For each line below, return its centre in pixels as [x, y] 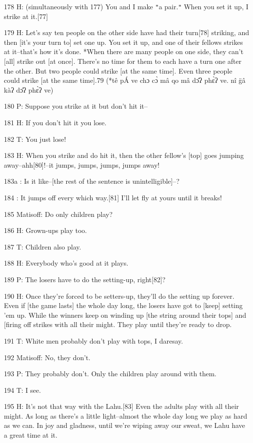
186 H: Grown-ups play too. [46, 230]
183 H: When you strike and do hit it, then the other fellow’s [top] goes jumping [124, 155]
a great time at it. [31, 435]
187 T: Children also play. [43, 246]
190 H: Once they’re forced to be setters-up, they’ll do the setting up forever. [119, 296]
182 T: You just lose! [35, 139]
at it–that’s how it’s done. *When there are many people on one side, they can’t [124, 51]
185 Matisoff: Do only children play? [58, 214]
